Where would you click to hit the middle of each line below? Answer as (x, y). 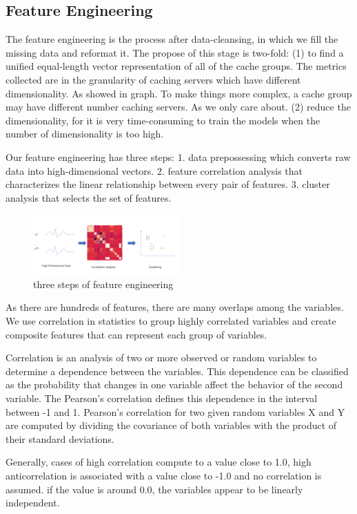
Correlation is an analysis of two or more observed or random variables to (161, 358)
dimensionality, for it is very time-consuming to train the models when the (163, 120)
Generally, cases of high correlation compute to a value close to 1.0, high (159, 462)
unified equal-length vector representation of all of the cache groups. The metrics (176, 66)
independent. (33, 503)
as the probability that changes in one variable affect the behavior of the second (174, 384)
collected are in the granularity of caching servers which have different (153, 79)
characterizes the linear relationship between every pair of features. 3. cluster (168, 184)
